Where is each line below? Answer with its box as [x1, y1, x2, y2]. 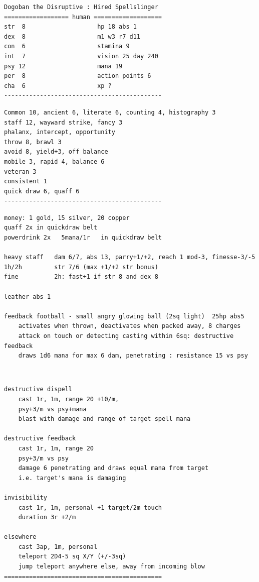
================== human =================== [4, 13, 162, 21]
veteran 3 [4, 168, 37, 175]
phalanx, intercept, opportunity [4, 129, 115, 136]
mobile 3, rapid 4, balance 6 [4, 158, 105, 165]
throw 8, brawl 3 [4, 138, 62, 146]
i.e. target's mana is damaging [18, 474, 126, 482]
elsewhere [4, 533, 37, 541]
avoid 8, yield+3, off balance [4, 148, 108, 156]
